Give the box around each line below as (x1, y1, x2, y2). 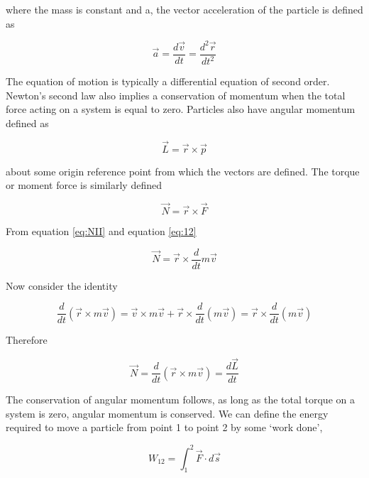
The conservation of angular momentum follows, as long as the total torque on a (6, 392, 355, 407)
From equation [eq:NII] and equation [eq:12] (6, 224, 197, 239)
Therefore (6, 332, 48, 347)
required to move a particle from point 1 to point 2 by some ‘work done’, (6, 420, 323, 435)
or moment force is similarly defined (6, 178, 162, 192)
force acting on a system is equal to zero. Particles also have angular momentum (6, 102, 356, 116)
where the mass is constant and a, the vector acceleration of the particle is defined (6, 2, 363, 16)
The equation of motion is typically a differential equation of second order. (6, 74, 330, 89)
